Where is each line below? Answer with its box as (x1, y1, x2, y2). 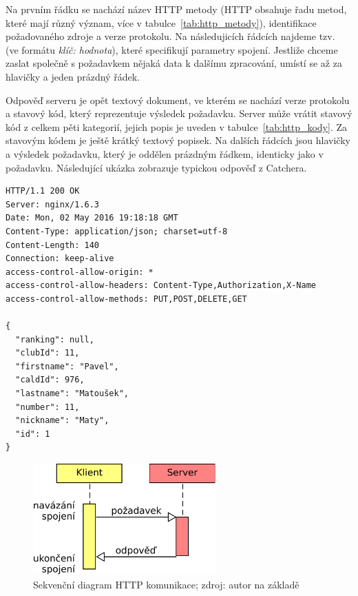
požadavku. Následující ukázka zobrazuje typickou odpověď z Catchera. (6, 160, 307, 174)
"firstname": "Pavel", (15, 361, 119, 371)
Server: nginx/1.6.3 (6, 199, 100, 209)
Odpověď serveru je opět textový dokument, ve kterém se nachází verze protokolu (6, 92, 350, 107)
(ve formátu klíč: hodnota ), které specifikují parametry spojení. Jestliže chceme (6, 42, 338, 56)
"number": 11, (15, 402, 80, 412)
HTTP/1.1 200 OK (6, 186, 80, 196)
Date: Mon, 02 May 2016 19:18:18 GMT (6, 213, 178, 223)
